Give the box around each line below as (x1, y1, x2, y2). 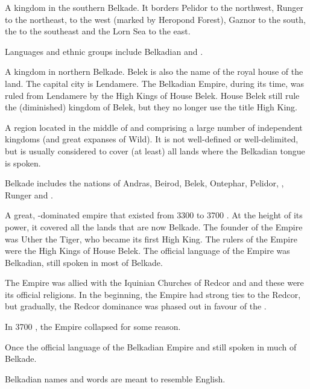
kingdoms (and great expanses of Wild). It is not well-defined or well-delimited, (5, 133, 299, 145)
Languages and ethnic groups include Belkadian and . (5, 45, 203, 57)
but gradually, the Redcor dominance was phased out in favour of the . (5, 300, 267, 312)
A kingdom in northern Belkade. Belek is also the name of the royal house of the (5, 65, 303, 78)
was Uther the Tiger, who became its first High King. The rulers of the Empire (5, 232, 297, 245)
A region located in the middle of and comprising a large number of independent (5, 121, 303, 133)
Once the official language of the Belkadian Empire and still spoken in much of (5, 340, 297, 353)
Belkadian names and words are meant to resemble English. (5, 372, 226, 385)
